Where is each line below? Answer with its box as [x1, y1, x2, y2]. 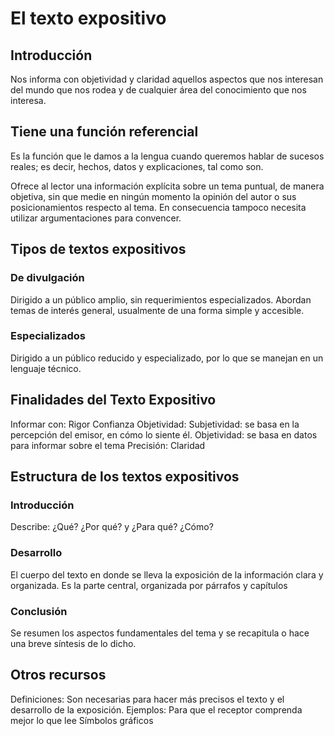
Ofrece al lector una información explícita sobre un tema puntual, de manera [10, 180, 325, 192]
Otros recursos [10, 667, 107, 684]
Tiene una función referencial [10, 123, 199, 141]
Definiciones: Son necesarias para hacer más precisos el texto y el [10, 693, 285, 705]
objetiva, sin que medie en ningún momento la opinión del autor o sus [10, 190, 297, 202]
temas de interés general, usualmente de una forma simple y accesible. [10, 304, 305, 316]
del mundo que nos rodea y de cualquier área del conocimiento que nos [10, 84, 307, 96]
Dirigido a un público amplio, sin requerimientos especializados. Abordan [10, 293, 312, 306]
